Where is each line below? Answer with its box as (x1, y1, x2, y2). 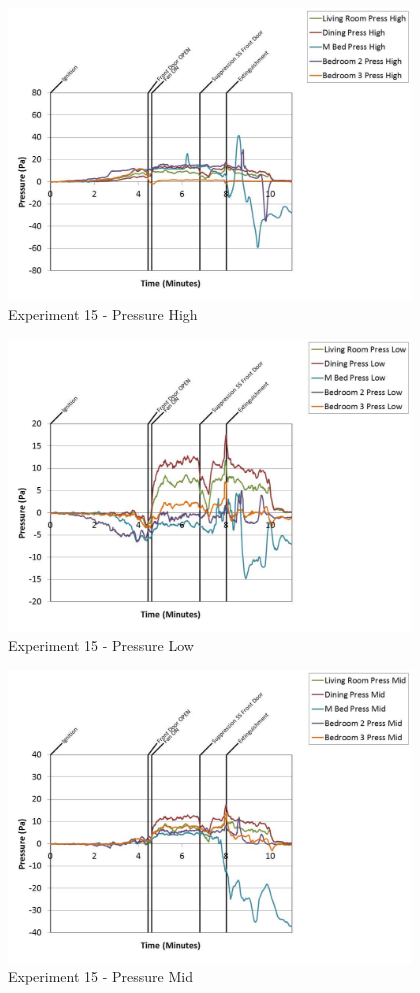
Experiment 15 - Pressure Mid (8, 966, 193, 987)
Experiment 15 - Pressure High (8, 304, 198, 325)
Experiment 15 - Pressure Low (8, 635, 194, 656)
